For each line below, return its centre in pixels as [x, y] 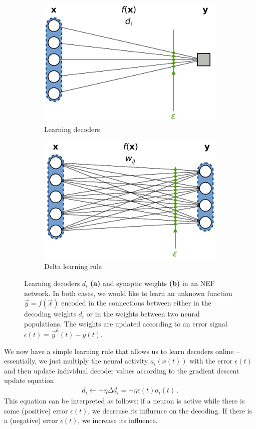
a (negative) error [31, 420]
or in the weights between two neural [143, 314]
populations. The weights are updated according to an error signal [126, 323]
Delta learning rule [73, 266]
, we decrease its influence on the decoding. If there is [170, 410]
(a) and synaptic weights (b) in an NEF [152, 283]
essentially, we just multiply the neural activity [76, 361]
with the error [211, 361]
